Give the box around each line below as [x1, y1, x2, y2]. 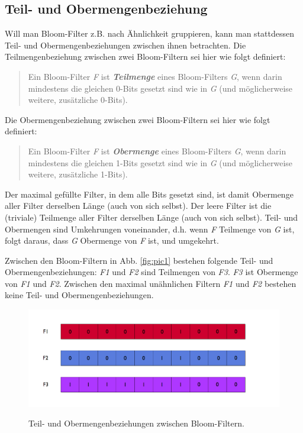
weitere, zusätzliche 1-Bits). [28, 168, 128, 180]
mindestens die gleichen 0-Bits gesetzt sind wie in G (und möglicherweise [28, 82, 293, 94]
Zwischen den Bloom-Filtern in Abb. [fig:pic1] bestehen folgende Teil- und [5, 254, 273, 266]
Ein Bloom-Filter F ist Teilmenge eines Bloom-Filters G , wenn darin [28, 70, 282, 82]
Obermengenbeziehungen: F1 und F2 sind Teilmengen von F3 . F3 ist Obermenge [5, 266, 298, 278]
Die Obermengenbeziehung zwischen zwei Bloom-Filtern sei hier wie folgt [5, 113, 270, 125]
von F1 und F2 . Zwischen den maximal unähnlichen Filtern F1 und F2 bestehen [5, 277, 296, 289]
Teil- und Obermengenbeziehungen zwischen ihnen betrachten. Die [5, 38, 246, 51]
